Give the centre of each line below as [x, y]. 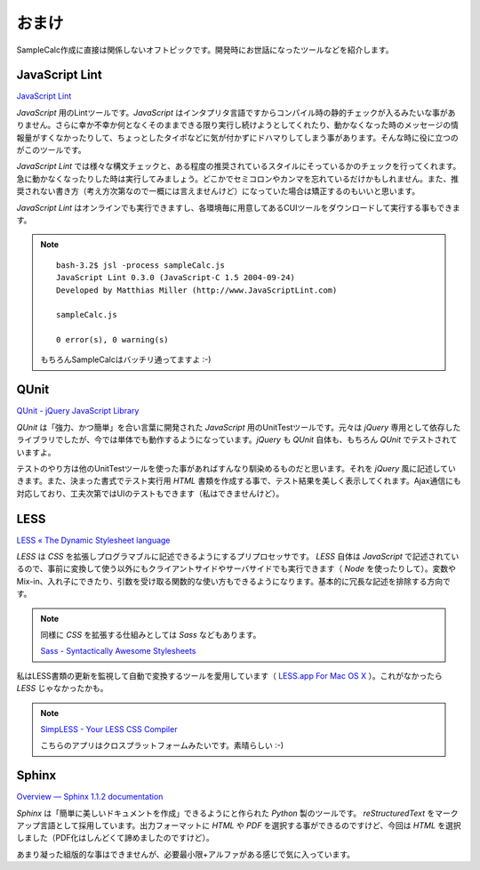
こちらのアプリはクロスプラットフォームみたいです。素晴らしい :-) [162, 745]
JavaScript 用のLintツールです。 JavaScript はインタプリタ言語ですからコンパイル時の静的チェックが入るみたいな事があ [236, 112]
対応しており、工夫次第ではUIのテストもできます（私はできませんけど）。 [150, 493]
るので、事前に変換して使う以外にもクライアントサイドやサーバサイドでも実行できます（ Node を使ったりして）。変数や [236, 568]
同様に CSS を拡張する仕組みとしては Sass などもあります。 [151, 634]
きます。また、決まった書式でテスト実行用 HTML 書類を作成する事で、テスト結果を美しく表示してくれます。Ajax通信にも [239, 481]
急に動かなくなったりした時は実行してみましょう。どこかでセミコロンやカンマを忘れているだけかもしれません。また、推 [238, 179]
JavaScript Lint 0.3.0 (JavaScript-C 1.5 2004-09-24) [176, 278]
